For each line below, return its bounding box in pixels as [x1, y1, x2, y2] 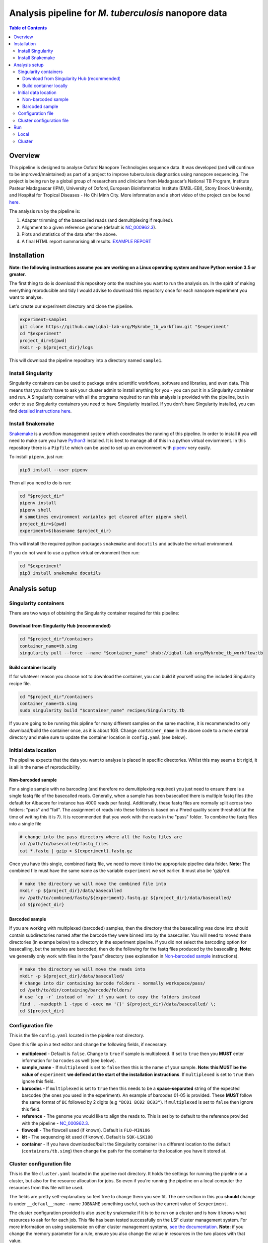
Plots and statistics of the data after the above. [21, 231, 117, 237]
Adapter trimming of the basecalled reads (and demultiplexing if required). [21, 217, 174, 223]
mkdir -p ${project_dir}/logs [19, 345, 93, 351]
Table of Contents [9, 25, 47, 31]
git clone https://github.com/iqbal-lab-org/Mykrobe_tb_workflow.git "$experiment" [19, 324, 229, 329]
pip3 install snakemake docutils [19, 570, 101, 576]
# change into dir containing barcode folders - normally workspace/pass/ [19, 980, 206, 986]
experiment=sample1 [19, 317, 67, 323]
